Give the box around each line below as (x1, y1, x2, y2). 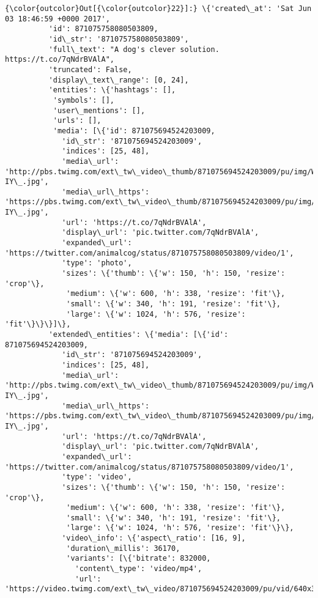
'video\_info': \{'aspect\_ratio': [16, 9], (62, 534, 246, 543)
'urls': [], (53, 116, 102, 125)
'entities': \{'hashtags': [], (48, 86, 176, 95)
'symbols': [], (53, 95, 114, 105)
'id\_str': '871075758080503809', (48, 34, 189, 43)
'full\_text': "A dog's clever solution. (48, 45, 220, 54)
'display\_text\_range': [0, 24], (48, 75, 189, 84)
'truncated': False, (48, 65, 132, 74)
